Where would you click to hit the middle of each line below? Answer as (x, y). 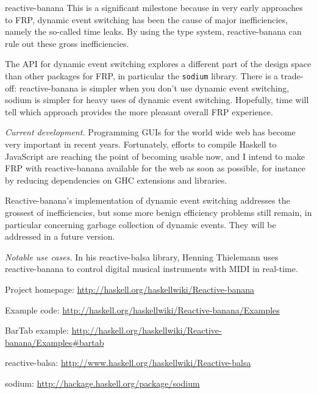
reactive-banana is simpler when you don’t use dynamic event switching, (154, 88)
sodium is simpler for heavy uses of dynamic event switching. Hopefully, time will (157, 100)
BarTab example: (37, 330)
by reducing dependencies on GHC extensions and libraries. (116, 180)
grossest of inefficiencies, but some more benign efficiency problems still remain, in (158, 212)
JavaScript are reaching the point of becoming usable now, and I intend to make (155, 156)
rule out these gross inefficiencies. (67, 43)
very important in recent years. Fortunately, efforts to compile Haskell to (141, 144)
